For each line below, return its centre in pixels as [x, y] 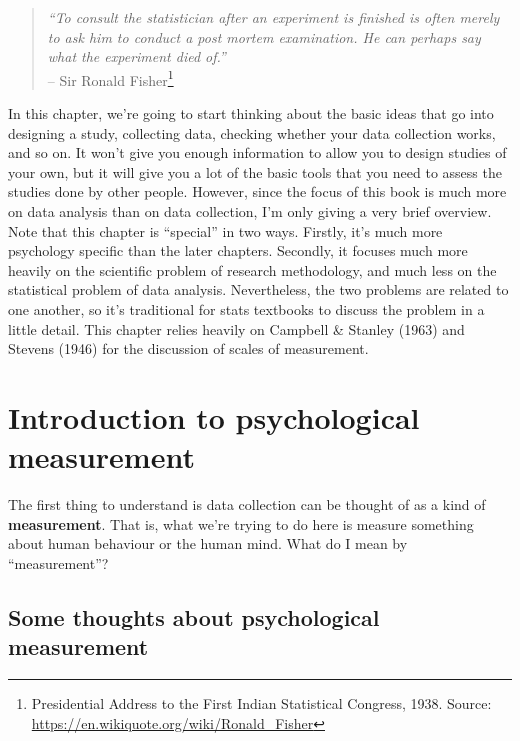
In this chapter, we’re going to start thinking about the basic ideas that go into [251, 113]
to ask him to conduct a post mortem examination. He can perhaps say [264, 36]
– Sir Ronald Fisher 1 [110, 78]
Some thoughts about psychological [194, 616]
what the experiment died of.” [136, 56]
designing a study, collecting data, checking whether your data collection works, [252, 132]
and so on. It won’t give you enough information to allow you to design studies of [257, 152]
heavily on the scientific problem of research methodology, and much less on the [252, 269]
